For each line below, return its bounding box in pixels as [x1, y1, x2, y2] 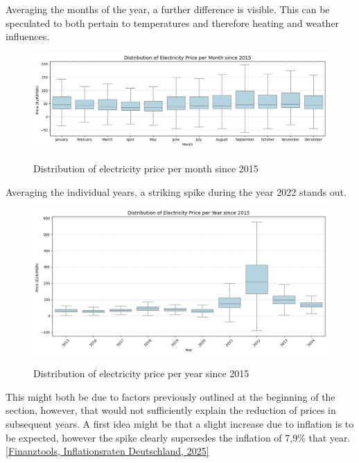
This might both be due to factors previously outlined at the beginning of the [6, 389, 335, 403]
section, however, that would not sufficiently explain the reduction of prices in [6, 403, 336, 417]
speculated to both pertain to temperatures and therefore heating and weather [6, 15, 340, 30]
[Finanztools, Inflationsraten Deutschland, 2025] [6, 444, 209, 458]
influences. [6, 29, 50, 44]
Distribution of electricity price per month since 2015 [33, 161, 259, 176]
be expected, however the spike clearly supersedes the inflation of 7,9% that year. [6, 430, 351, 444]
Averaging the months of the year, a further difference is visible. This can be [6, 2, 330, 16]
